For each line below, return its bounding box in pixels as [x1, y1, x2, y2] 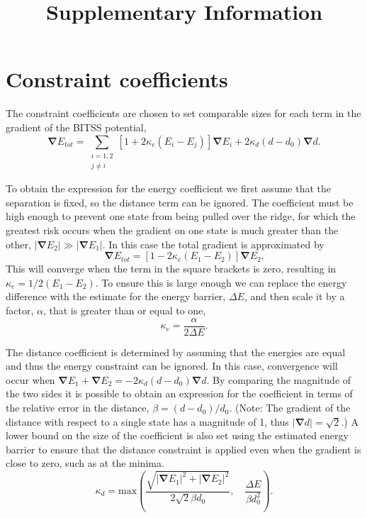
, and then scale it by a [244, 289, 345, 304]
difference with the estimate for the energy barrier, [6, 289, 226, 304]
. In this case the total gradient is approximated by [102, 236, 324, 251]
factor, [6, 303, 34, 318]
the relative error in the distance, [6, 400, 149, 415]
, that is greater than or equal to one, [43, 303, 206, 318]
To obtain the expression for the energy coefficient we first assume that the [6, 181, 331, 196]
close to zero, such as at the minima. [6, 456, 164, 470]
